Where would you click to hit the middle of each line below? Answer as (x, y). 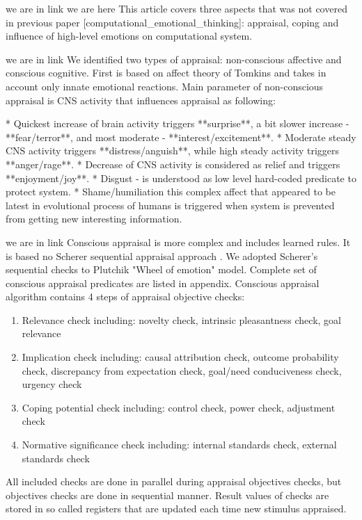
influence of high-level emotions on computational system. (129, 36)
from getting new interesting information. (94, 219)
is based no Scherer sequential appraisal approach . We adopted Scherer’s (162, 255)
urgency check (52, 384)
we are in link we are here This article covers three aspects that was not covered (176, 8)
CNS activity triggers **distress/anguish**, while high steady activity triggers (173, 151)
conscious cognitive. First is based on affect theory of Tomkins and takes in (166, 73)
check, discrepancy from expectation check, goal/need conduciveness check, (182, 370)
